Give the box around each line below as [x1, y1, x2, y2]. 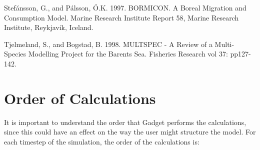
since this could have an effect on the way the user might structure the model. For [4, 126, 256, 137]
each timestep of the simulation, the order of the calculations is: [4, 136, 199, 146]
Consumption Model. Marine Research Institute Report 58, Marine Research [4, 12, 239, 22]
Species [4, 48, 26, 59]
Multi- [214, 38, 234, 49]
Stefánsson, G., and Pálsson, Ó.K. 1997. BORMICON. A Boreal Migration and [4, 2, 246, 12]
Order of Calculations [4, 87, 156, 108]
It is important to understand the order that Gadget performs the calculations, [4, 116, 246, 127]
